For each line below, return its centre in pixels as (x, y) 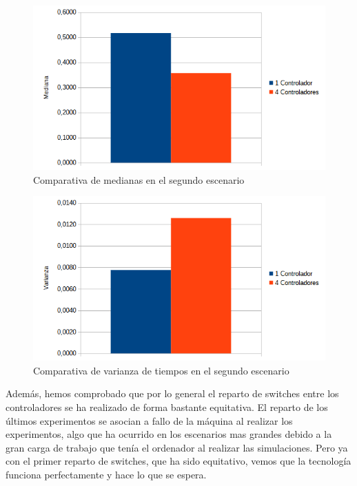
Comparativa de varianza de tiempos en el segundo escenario (161, 370)
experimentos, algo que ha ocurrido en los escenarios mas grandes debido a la (169, 434)
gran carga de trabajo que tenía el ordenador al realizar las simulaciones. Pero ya (177, 447)
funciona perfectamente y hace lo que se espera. (106, 474)
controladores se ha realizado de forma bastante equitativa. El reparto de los (167, 406)
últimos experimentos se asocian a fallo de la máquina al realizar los (149, 420)
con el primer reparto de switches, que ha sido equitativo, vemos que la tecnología (178, 461)
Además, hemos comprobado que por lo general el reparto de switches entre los (172, 393)
